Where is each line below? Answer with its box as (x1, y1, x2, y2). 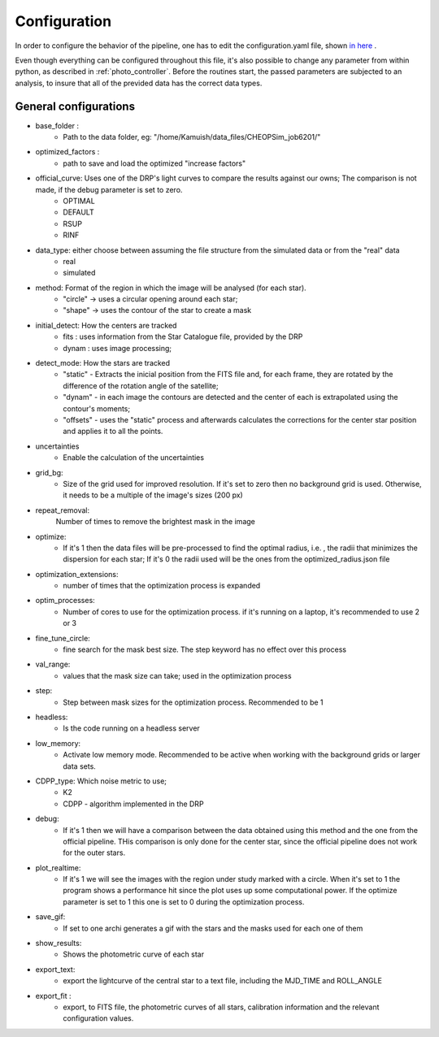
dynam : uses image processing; (63, 343, 172, 353)
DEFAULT (63, 207, 94, 217)
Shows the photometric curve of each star (63, 949, 205, 959)
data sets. (63, 761, 97, 771)
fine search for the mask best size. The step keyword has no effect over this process (63, 644, 347, 654)
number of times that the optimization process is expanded (63, 581, 261, 591)
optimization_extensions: (35, 569, 119, 579)
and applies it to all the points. (63, 427, 163, 436)
